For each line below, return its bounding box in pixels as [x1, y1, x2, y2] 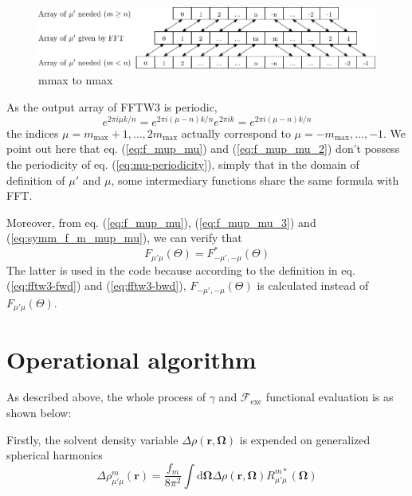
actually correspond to [181, 124, 291, 141]
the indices [6, 124, 59, 141]
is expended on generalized [239, 431, 371, 447]
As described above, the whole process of [6, 389, 206, 405]
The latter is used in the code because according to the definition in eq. [6, 261, 355, 278]
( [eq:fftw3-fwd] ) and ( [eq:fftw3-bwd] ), [6, 277, 186, 294]
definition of [6, 171, 65, 188]
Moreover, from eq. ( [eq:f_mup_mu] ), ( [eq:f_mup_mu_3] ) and [6, 213, 316, 230]
